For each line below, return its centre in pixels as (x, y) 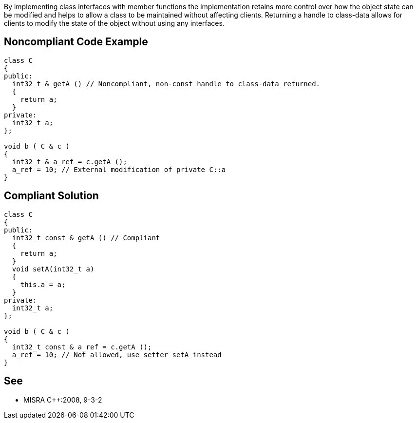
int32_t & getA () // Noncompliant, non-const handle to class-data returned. (166, 84)
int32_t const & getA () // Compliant (86, 238)
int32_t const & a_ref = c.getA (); (82, 347)
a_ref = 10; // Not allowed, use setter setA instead (117, 355)
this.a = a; (43, 284)
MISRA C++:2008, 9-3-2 (63, 400)
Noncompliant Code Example (76, 42)
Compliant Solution (51, 196)
